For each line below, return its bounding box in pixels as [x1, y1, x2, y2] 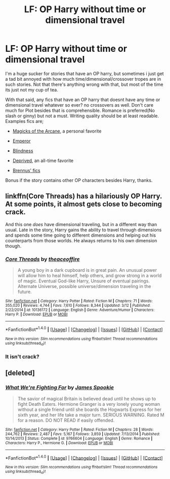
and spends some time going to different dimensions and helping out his [5, 232, 156, 238]
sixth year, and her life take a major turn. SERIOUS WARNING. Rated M [17, 411, 164, 418]
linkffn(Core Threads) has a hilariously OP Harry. [5, 192, 162, 201]
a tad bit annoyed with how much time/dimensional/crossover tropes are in [5, 76, 161, 82]
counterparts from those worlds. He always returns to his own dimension [5, 237, 157, 243]
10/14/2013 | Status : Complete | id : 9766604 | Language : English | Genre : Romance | [5, 436, 153, 441]
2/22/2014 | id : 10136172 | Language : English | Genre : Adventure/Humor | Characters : [5, 307, 155, 313]
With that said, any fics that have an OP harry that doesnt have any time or [5, 97, 160, 103]
